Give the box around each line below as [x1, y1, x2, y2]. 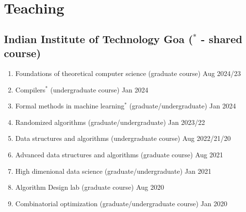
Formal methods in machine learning [15, 101, 125, 111]
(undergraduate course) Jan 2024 [50, 84, 148, 94]
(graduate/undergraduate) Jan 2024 [129, 101, 236, 111]
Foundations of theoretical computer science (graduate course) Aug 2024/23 [15, 68, 241, 78]
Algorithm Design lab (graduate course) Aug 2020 [15, 182, 164, 192]
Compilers [15, 84, 46, 94]
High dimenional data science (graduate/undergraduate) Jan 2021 [15, 166, 212, 176]
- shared [201, 31, 243, 46]
